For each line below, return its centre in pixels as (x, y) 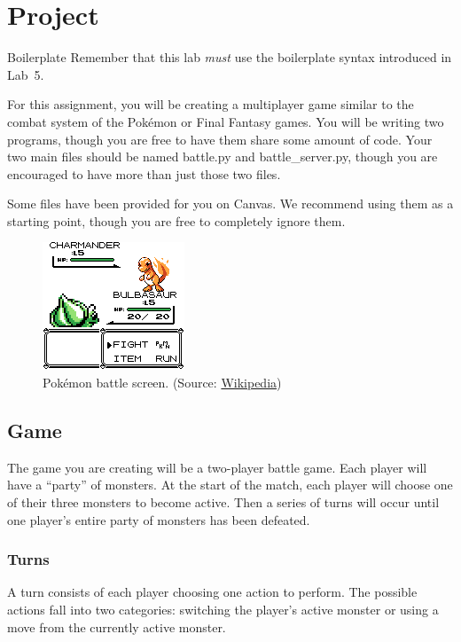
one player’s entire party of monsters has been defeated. (159, 519)
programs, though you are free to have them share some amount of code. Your (220, 139)
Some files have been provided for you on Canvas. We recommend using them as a (230, 204)
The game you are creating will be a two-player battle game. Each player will (217, 467)
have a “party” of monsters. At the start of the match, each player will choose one (230, 485)
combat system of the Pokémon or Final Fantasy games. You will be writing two (226, 121)
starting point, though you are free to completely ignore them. (176, 220)
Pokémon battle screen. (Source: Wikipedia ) (162, 383)
